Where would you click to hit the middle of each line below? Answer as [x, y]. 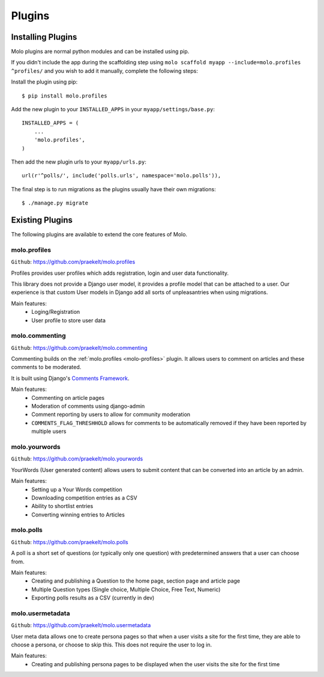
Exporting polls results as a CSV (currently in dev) [93, 598]
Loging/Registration [56, 312]
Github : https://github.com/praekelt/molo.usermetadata [81, 625]
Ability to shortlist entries [62, 506]
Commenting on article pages [68, 397]
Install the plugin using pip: [44, 82]
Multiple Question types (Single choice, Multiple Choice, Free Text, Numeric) [126, 589]
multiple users [49, 431]
